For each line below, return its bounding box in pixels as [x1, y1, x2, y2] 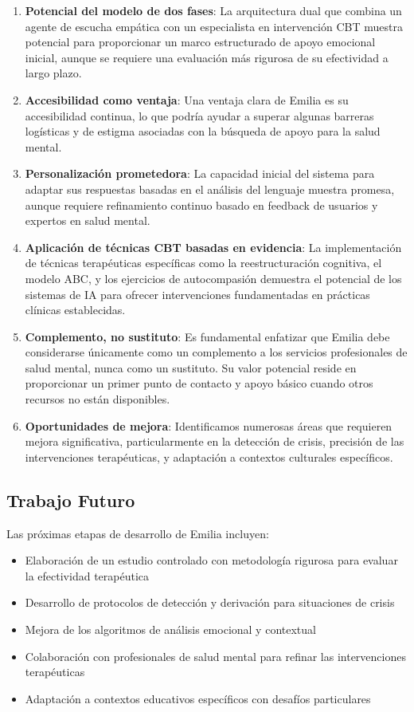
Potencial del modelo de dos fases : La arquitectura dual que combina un [25, 2, 402, 18]
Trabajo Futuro [6, 487, 135, 512]
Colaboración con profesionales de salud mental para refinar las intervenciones [25, 647, 406, 664]
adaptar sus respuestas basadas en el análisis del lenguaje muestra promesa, [25, 180, 395, 197]
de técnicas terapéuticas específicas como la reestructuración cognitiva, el [25, 254, 382, 271]
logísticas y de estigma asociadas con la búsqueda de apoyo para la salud [25, 123, 381, 140]
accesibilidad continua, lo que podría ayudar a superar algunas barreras [25, 107, 374, 124]
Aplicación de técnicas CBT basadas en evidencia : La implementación [25, 238, 402, 255]
